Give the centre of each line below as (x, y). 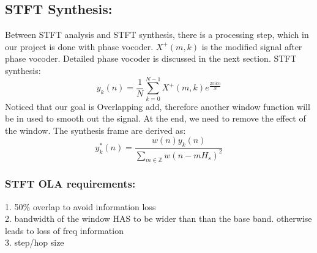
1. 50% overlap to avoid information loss (80, 206)
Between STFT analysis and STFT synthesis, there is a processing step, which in (157, 35)
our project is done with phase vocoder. (79, 46)
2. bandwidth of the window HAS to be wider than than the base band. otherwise (158, 218)
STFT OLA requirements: (70, 184)
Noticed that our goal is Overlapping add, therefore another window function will (158, 106)
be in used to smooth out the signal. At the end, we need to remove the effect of (155, 118)
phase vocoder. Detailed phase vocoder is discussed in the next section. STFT (151, 58)
